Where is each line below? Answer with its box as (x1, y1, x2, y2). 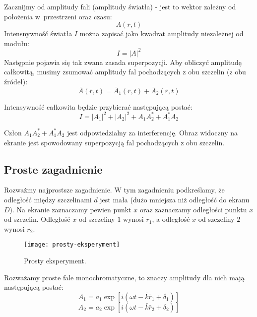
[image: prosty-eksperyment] (24, 241, 120, 249)
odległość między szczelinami (4, 194, 92, 204)
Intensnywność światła (4, 28, 72, 39)
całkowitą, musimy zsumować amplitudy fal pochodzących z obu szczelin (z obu (4, 66, 246, 77)
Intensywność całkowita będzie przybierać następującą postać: (4, 101, 193, 112)
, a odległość (152, 214, 190, 224)
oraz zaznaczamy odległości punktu (139, 204, 247, 214)
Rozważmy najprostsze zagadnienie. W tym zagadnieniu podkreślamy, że (4, 185, 225, 195)
